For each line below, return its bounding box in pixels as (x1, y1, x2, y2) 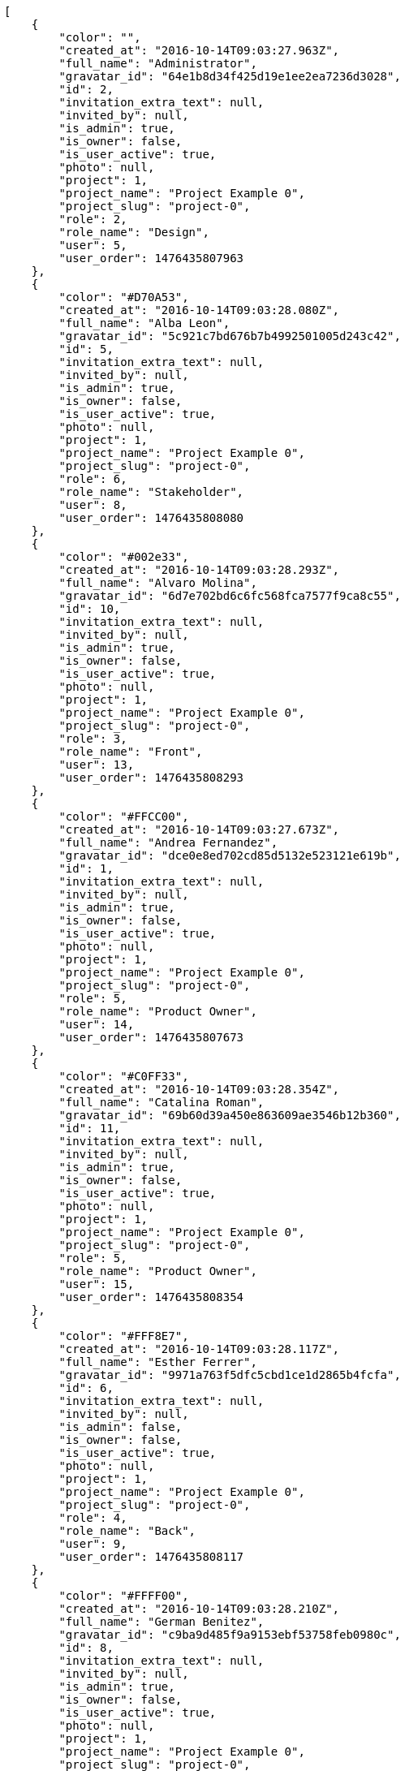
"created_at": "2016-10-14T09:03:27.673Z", (58, 823, 340, 836)
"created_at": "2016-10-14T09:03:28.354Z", (58, 1083, 340, 1096)
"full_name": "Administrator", (58, 57, 257, 70)
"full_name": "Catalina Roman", (58, 1096, 265, 1109)
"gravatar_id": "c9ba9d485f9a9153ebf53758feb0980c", (58, 1628, 401, 1641)
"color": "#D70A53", (58, 291, 189, 304)
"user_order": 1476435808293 (58, 771, 244, 784)
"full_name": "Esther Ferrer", (58, 1355, 257, 1368)
